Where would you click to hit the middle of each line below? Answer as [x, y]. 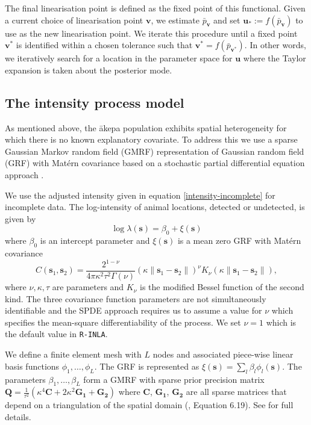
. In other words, [275, 45]
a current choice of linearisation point [74, 20]
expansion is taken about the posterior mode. [89, 70]
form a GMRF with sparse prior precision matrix [174, 379]
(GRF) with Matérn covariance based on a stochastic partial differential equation [155, 163]
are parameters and [88, 287]
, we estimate [175, 20]
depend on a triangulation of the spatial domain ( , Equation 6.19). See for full [149, 405]
